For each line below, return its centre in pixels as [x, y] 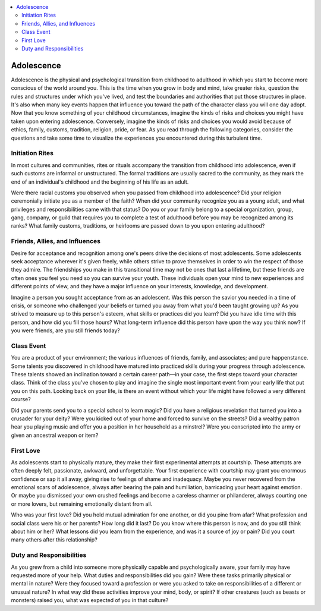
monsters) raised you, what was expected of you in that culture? [90, 600]
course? [21, 399]
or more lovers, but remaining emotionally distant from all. [82, 504]
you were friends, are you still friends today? [65, 330]
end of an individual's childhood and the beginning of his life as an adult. [100, 182]
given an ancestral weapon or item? [55, 435]
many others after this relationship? [54, 540]
